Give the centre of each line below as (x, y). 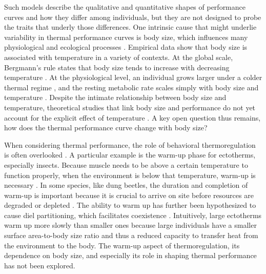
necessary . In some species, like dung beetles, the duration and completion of (126, 185)
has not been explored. (40, 265)
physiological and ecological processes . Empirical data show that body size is (126, 47)
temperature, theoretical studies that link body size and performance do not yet (130, 107)
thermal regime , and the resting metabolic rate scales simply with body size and (131, 87)
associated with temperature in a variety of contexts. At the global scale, (119, 57)
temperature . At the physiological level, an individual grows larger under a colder (133, 77)
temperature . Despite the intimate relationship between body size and (115, 97)
